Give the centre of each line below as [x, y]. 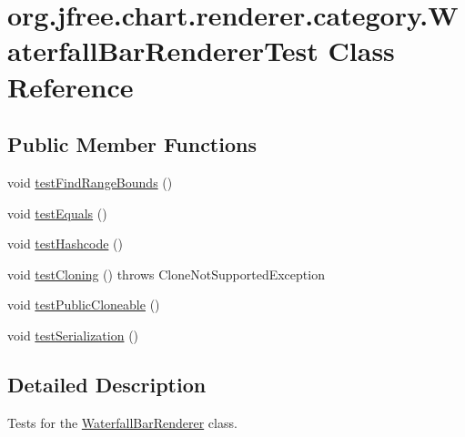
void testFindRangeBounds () [90, 182]
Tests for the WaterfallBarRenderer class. [122, 422]
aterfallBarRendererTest [163, 51]
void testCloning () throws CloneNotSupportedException [166, 274]
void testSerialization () [73, 335]
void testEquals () [57, 213]
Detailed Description [107, 384]
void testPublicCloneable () [84, 305]
